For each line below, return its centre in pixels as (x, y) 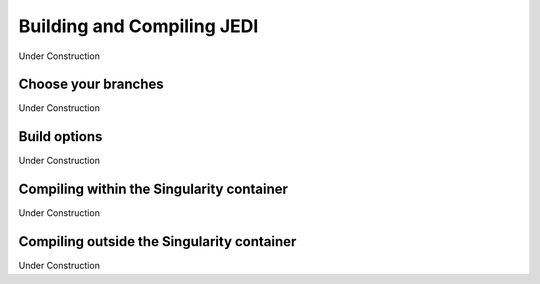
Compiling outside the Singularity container (157, 241)
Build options (60, 136)
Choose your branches (91, 84)
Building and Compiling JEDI (138, 26)
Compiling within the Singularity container (153, 189)
